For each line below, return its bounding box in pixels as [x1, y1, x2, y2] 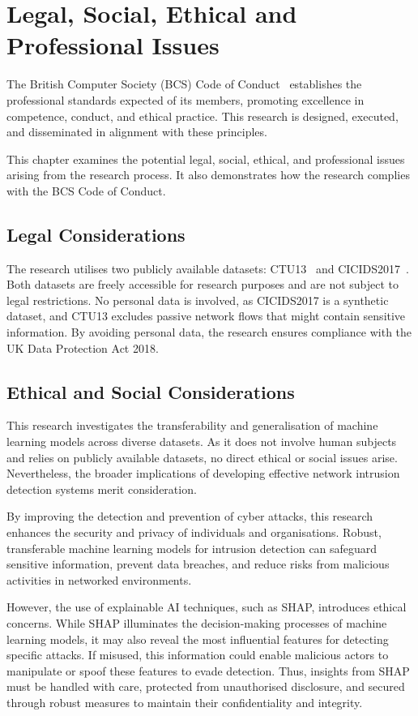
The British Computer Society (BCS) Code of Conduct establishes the [6, 75, 362, 92]
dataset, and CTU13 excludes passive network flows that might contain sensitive [6, 307, 406, 324]
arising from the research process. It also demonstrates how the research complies [6, 166, 410, 183]
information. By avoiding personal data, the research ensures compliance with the [6, 324, 412, 341]
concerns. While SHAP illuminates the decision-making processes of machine [6, 614, 387, 631]
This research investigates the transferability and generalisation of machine [6, 417, 378, 434]
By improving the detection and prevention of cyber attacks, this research [6, 508, 373, 525]
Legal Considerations [6, 221, 186, 247]
